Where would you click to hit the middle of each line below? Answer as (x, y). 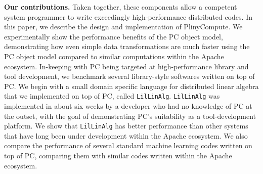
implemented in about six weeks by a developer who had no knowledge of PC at (128, 106)
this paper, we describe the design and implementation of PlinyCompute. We (123, 27)
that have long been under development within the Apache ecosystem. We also (126, 135)
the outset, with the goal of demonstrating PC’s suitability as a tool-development (130, 116)
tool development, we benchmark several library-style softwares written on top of (129, 76)
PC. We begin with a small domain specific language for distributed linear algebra (131, 86)
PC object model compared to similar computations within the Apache (114, 56)
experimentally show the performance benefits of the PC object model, (114, 36)
